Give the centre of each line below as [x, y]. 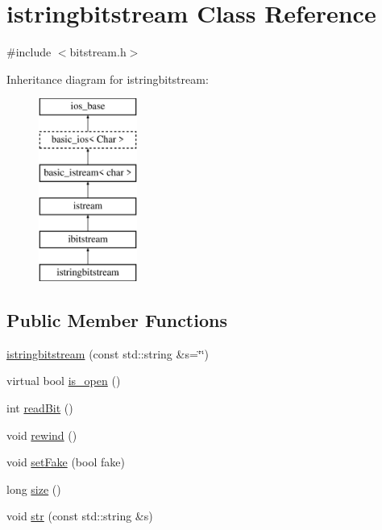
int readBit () [40, 408]
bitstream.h [98, 52]
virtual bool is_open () [64, 381]
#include [29, 52]
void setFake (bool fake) [66, 462]
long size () [34, 489]
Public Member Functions [117, 320]
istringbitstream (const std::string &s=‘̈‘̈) [108, 353]
